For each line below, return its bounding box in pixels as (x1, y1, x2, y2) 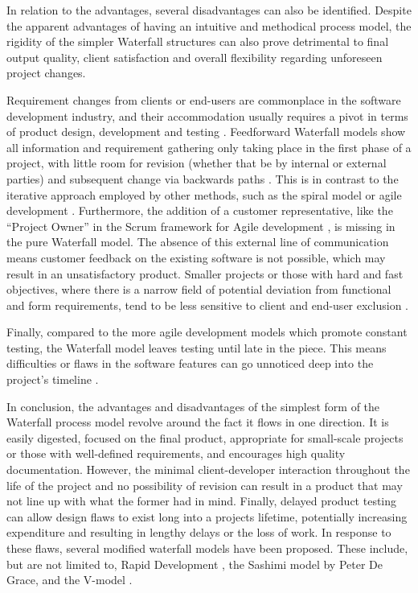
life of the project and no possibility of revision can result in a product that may (6, 476, 403, 493)
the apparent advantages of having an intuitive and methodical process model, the (6, 17, 412, 34)
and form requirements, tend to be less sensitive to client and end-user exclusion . (6, 296, 409, 313)
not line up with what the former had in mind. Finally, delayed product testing (6, 492, 397, 509)
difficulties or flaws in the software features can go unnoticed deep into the (6, 355, 374, 372)
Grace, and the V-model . (6, 571, 133, 588)
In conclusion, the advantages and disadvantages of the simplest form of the (6, 397, 380, 414)
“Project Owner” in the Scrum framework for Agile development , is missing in (6, 217, 395, 234)
